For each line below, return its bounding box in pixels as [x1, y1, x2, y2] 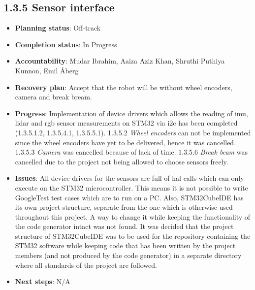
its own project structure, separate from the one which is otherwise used [15, 202, 233, 212]
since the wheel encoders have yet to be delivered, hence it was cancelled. [15, 137, 236, 147]
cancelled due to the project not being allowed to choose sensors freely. [15, 156, 228, 166]
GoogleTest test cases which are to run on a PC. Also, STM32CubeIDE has [15, 192, 244, 202]
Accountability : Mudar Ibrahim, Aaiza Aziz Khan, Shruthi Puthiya [15, 56, 225, 66]
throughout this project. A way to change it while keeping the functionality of [15, 211, 251, 222]
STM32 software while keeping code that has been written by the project [15, 240, 236, 251]
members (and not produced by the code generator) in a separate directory [15, 250, 242, 260]
